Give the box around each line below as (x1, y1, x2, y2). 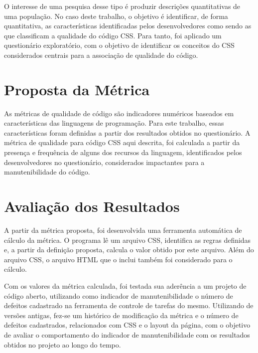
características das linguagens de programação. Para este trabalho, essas (4, 118, 224, 128)
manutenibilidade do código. (4, 167, 90, 177)
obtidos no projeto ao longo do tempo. (4, 339, 121, 350)
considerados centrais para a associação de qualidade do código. (4, 49, 198, 60)
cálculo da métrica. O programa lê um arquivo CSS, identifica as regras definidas (4, 234, 251, 245)
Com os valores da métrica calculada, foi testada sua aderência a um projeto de (4, 280, 247, 291)
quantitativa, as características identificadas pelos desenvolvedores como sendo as (4, 20, 252, 31)
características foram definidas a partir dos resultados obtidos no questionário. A (4, 127, 251, 138)
